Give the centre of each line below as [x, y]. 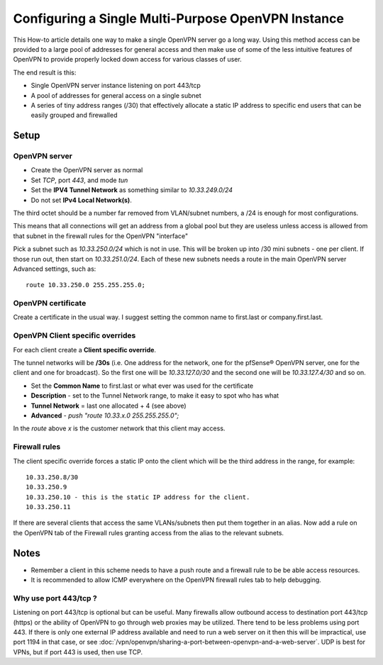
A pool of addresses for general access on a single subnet [116, 95]
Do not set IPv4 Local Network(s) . [82, 200]
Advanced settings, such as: [55, 269]
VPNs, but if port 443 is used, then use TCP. [78, 652]
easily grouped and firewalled [74, 115]
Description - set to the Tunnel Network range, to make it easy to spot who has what [155, 396]
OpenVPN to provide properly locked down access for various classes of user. [128, 60]
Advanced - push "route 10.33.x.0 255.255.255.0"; [105, 415]
